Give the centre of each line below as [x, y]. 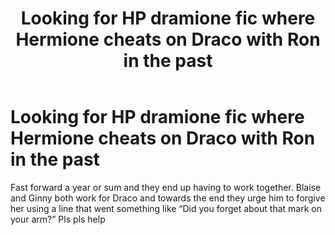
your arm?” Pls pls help [58, 219]
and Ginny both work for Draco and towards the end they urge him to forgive [168, 198]
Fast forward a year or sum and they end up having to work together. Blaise [166, 187]
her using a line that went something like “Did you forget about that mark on [166, 208]
